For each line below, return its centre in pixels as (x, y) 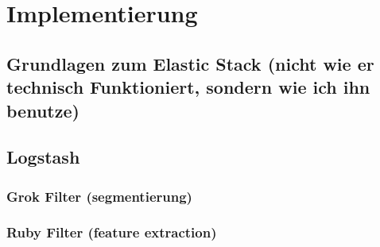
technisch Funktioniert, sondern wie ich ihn (188, 87)
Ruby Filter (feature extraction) (112, 232)
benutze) (43, 110)
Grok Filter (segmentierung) (99, 196)
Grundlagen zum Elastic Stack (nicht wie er (190, 63)
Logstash (43, 157)
